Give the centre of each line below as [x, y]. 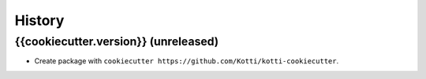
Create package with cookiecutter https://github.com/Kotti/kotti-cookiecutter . [187, 61]
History [39, 20]
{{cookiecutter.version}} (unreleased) [117, 41]
